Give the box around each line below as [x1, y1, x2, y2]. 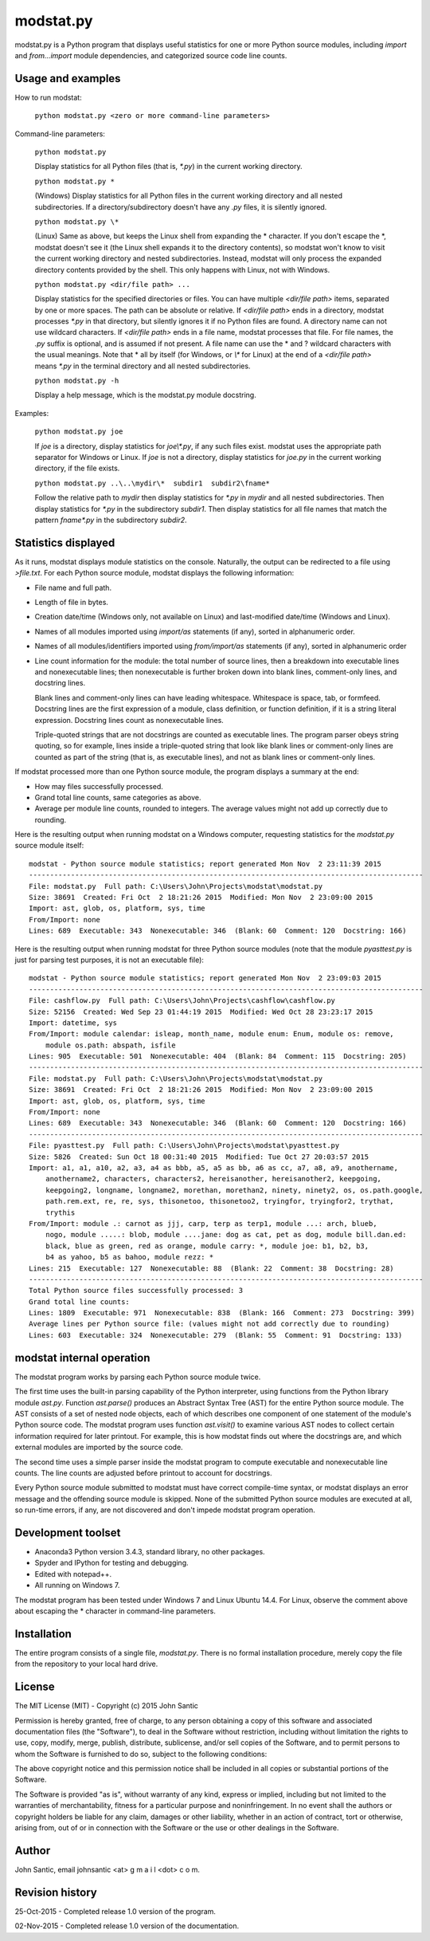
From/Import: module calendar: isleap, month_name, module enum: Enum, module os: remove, [29, 1029, 394, 1039]
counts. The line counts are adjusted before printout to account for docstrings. [14, 1468, 272, 1478]
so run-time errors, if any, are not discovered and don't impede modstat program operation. [14, 1505, 315, 1515]
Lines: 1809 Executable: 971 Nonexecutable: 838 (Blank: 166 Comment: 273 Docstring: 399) [29, 1308, 416, 1318]
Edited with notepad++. [34, 1569, 112, 1578]
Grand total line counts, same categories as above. [34, 792, 201, 802]
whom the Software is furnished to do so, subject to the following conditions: [14, 1749, 268, 1758]
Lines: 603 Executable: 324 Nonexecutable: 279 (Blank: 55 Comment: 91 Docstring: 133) [29, 1330, 403, 1339]
